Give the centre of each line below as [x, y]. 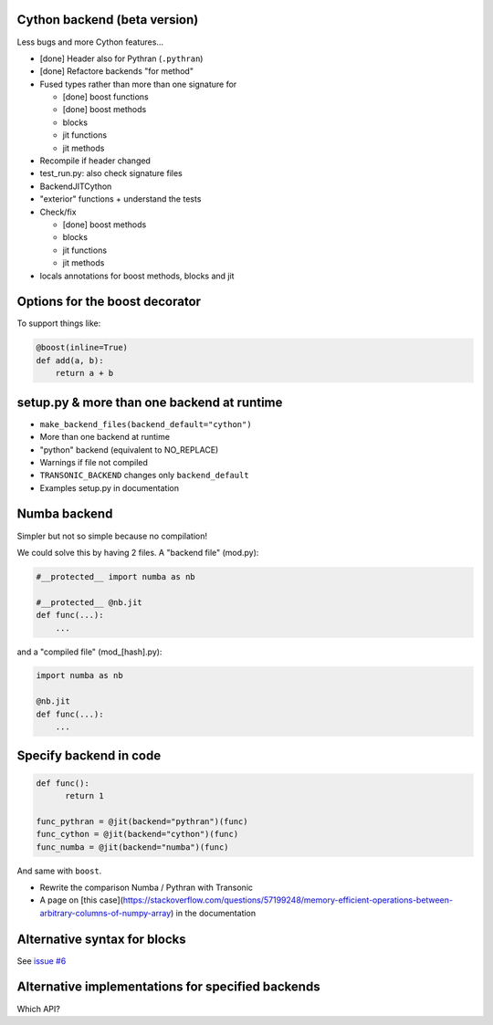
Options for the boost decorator [109, 302]
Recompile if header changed [95, 161]
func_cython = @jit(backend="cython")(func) [137, 834]
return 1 [84, 796]
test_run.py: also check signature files [111, 173]
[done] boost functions [106, 97]
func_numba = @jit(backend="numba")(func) [132, 847]
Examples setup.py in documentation [110, 487]
